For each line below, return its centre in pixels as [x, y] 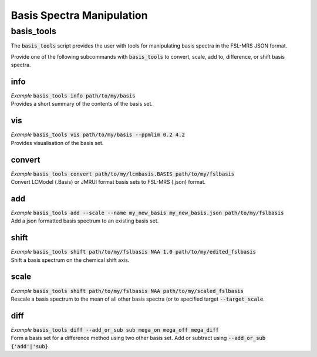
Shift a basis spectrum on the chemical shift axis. [70, 260]
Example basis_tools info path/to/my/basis [73, 96]
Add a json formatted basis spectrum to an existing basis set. [85, 221]
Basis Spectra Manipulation [79, 15]
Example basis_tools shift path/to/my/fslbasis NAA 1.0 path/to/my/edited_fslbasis [134, 252]
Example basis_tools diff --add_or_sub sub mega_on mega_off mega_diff [115, 329]
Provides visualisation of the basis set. [57, 143]
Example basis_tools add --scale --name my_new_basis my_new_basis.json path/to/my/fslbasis [147, 213]
